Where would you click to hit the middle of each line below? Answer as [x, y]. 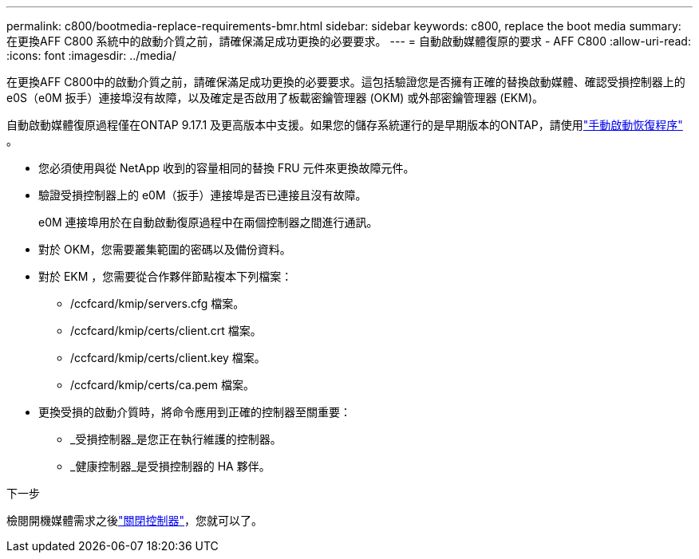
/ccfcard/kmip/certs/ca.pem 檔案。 [162, 385]
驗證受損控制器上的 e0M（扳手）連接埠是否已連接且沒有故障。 [203, 195]
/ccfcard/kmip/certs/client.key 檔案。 [168, 358]
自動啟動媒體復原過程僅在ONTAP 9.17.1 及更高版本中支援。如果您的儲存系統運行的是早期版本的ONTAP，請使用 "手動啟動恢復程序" [345, 125]
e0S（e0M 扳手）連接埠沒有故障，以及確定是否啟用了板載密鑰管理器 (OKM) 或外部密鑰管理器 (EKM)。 [275, 98]
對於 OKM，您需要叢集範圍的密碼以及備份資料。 [165, 249]
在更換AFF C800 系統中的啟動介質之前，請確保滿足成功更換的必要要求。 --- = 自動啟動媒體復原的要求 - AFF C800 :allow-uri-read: [349, 41]
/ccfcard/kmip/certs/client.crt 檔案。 [166, 331]
